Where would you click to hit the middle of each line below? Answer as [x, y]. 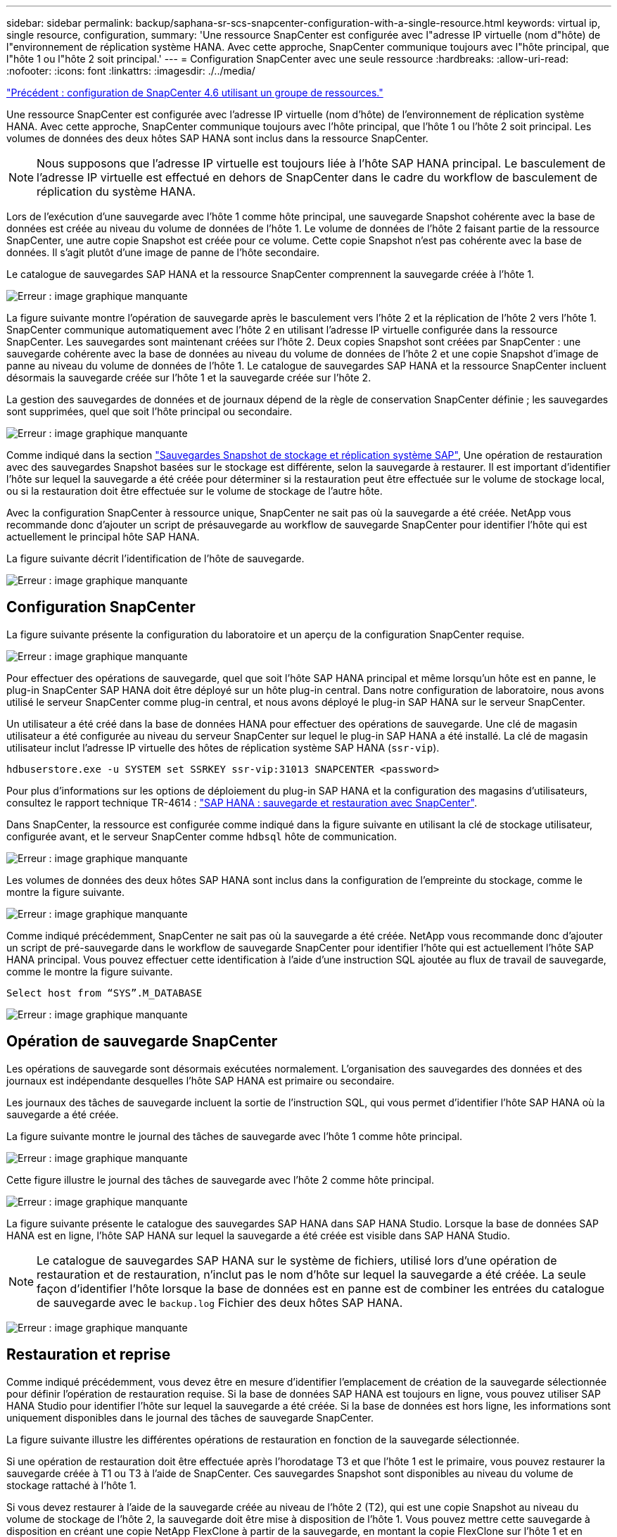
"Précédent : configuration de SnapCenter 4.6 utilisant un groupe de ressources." [195, 93]
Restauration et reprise [89, 1355]
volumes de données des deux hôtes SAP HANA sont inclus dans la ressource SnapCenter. [217, 138]
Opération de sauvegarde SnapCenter [142, 1042]
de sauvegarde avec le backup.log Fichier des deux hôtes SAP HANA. [220, 1302]
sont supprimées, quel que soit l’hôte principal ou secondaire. [150, 411]
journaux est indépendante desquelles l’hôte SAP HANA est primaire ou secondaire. [201, 1080]
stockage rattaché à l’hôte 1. [71, 1485]
